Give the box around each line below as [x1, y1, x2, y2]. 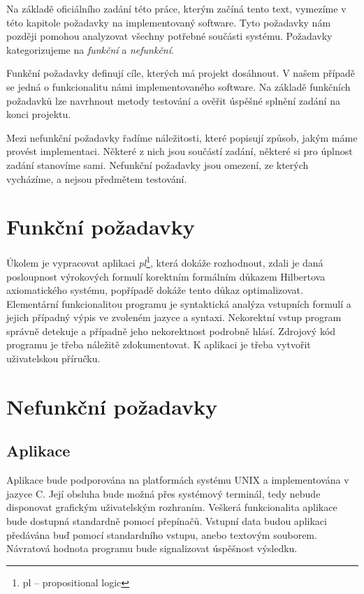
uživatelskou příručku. [6, 351, 101, 366]
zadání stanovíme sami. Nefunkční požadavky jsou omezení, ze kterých [6, 157, 309, 172]
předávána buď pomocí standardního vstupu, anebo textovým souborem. [6, 527, 317, 542]
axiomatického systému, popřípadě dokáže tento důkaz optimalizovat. [6, 283, 303, 297]
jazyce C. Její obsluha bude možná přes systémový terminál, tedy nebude [6, 486, 321, 500]
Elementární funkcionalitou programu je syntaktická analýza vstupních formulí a [6, 296, 351, 311]
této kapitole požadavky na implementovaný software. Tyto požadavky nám [6, 15, 331, 29]
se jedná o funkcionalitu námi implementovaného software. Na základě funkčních [6, 79, 351, 94]
